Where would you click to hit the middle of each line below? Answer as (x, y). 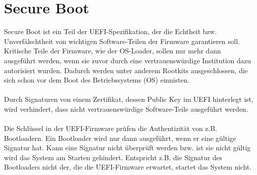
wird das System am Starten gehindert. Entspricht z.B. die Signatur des (113, 157)
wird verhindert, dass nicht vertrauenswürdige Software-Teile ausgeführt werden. (126, 109)
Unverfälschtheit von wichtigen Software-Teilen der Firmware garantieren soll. (122, 41)
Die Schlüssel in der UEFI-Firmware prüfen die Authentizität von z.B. (111, 128)
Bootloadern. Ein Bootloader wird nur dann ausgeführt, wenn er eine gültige (120, 138)
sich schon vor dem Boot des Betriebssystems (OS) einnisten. (97, 80)
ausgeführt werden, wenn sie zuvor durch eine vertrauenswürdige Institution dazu (128, 60)
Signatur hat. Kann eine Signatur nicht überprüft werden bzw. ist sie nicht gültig (127, 148)
